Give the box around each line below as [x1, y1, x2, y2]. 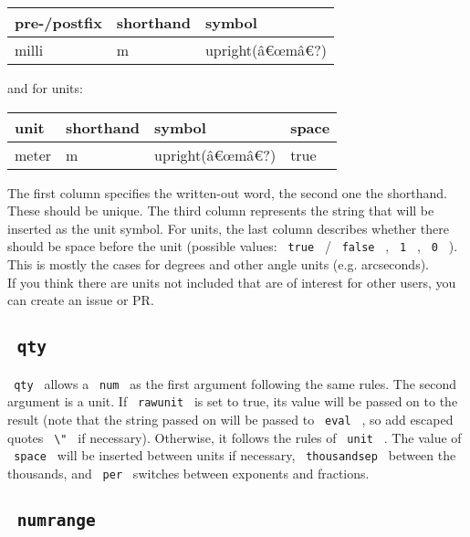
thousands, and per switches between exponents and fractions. [7, 463, 370, 482]
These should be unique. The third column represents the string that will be [7, 201, 434, 220]
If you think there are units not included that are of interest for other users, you [7, 272, 456, 291]
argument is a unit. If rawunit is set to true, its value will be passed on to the [7, 392, 458, 411]
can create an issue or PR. [7, 290, 154, 310]
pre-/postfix [15, 12, 102, 33]
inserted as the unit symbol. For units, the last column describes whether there [7, 218, 449, 237]
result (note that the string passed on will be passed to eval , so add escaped [7, 409, 454, 428]
